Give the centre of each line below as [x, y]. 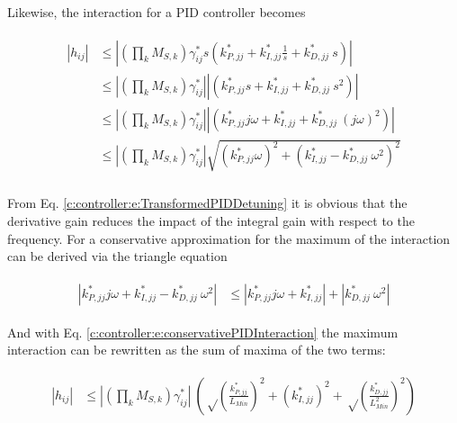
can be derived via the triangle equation [117, 256]
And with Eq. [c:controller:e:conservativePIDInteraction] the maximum [203, 332]
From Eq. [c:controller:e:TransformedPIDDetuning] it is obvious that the [207, 203]
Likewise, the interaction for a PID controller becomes [157, 12]
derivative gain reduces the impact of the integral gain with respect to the [211, 220]
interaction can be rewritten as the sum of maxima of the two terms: [197, 350]
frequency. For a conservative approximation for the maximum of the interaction [229, 238]
